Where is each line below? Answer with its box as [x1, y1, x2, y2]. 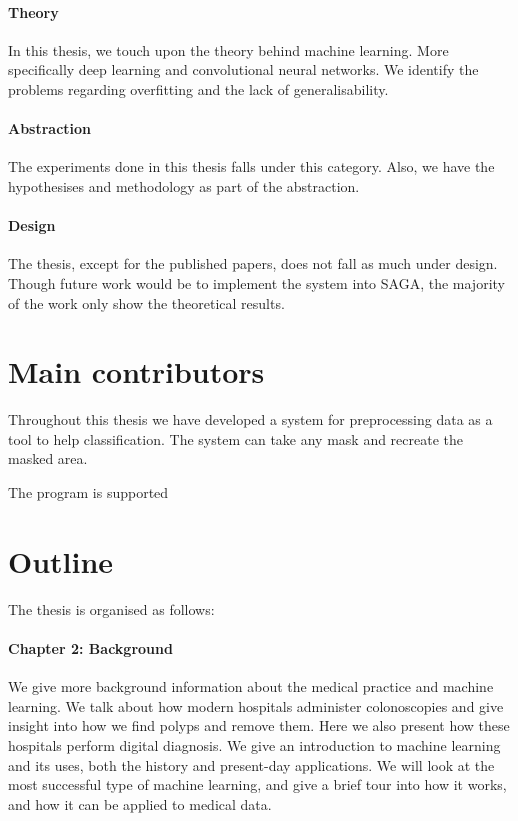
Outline [8, 540, 114, 581]
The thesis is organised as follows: [8, 598, 215, 619]
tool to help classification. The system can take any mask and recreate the [8, 428, 464, 449]
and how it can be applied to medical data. [8, 793, 272, 814]
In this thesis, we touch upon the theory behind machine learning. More [8, 39, 449, 60]
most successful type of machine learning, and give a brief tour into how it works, [8, 774, 507, 795]
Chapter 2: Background [8, 637, 173, 658]
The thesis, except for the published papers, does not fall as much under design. [8, 253, 498, 274]
